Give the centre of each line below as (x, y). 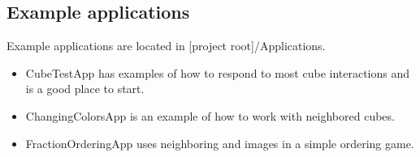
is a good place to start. (85, 89)
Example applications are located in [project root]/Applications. (166, 46)
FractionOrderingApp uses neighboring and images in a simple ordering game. (220, 143)
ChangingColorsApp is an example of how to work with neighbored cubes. (210, 115)
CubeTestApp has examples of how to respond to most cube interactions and (218, 72)
